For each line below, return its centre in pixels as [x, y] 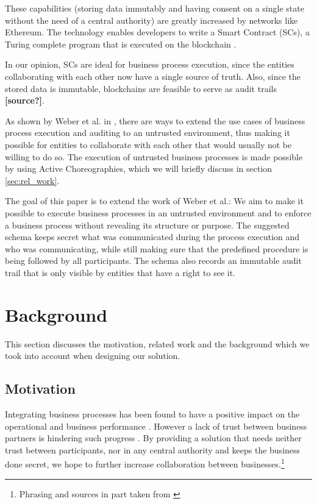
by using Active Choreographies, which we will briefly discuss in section [139, 169]
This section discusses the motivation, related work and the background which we [157, 343]
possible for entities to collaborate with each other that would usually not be [148, 144]
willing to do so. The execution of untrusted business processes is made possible [154, 156]
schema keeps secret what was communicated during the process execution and [152, 237]
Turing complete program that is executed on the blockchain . [121, 44]
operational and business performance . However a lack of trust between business [156, 426]
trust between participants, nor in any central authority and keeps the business [153, 449]
